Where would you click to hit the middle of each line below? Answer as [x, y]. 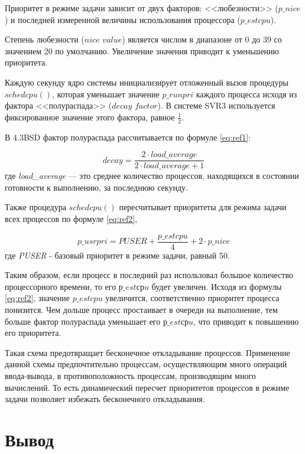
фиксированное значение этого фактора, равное [90, 117]
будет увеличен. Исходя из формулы [217, 286]
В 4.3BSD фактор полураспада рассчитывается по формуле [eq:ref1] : [128, 137]
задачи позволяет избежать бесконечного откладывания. [105, 399]
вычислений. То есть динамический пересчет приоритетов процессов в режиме [147, 387]
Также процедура [35, 207]
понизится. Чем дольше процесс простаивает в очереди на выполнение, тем [141, 310]
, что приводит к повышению [246, 321]
